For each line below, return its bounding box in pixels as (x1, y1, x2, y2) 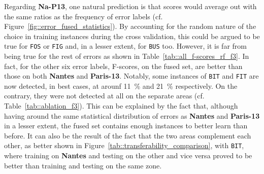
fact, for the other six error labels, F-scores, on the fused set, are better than (4, 60, 243, 71)
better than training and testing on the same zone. (4, 160, 162, 170)
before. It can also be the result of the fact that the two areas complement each (4, 130, 251, 141)
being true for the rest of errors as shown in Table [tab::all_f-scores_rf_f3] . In (4, 51, 249, 61)
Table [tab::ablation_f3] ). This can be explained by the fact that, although (4, 100, 238, 111)
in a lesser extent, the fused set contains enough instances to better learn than (4, 120, 248, 131)
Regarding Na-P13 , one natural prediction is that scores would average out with (4, 1, 257, 11)
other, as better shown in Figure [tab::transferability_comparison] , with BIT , (4, 140, 244, 151)
